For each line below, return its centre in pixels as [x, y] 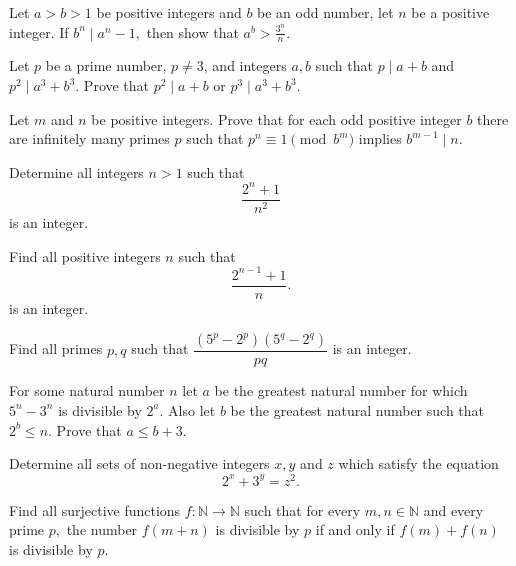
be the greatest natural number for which [341, 390]
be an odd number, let [325, 12]
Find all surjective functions [95, 509]
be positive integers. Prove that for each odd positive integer [276, 118]
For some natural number [87, 390]
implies [380, 138]
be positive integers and [169, 12]
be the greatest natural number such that [357, 409]
